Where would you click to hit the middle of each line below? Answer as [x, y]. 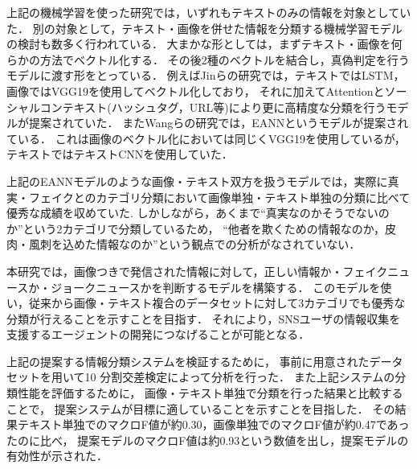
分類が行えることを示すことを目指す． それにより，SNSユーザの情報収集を [204, 318]
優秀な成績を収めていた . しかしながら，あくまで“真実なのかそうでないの [198, 213]
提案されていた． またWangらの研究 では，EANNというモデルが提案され [219, 123]
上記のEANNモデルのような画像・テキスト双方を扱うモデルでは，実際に [197, 181]
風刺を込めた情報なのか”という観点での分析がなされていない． [194, 244]
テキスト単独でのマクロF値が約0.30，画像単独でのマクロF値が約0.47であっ [213, 424]
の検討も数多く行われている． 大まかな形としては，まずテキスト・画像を [199, 44]
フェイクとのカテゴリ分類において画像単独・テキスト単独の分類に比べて [219, 197]
